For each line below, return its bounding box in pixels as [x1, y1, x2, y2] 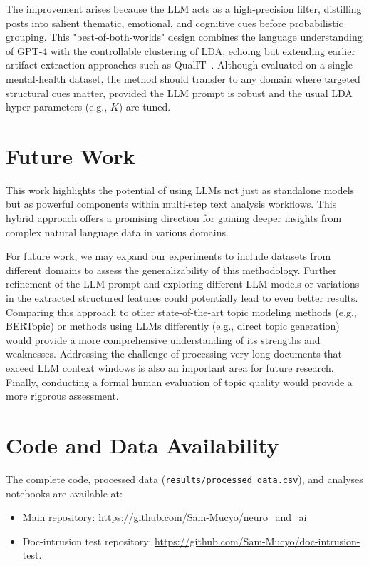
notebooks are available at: [6, 485, 123, 500]
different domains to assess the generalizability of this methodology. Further [6, 262, 337, 277]
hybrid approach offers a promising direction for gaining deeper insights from [6, 211, 342, 226]
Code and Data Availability [6, 430, 279, 459]
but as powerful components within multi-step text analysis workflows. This [6, 196, 337, 211]
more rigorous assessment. [6, 388, 119, 403]
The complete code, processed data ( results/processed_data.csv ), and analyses [6, 471, 363, 486]
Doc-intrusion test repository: [22, 533, 152, 548]
